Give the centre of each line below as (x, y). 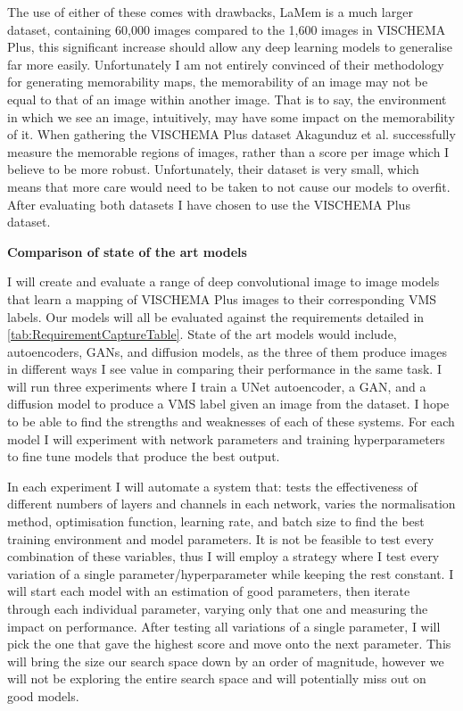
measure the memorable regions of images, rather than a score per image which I (228, 151)
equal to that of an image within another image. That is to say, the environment (227, 99)
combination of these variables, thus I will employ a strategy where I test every (223, 556)
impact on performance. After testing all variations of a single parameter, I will (224, 626)
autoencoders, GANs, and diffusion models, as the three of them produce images (227, 351)
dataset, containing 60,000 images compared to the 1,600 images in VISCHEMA (227, 29)
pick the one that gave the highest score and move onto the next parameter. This (229, 644)
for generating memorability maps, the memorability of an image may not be (218, 82)
